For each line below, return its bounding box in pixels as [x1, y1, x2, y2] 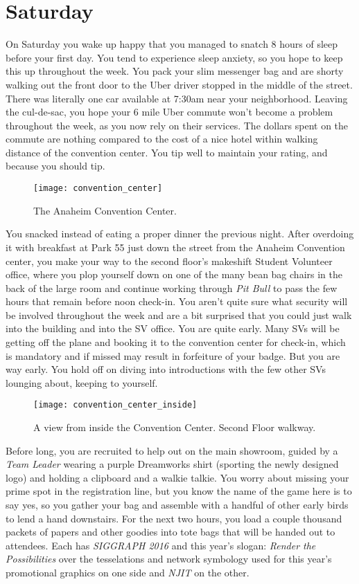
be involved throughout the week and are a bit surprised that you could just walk [6, 307, 352, 322]
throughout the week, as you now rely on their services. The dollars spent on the [6, 118, 349, 132]
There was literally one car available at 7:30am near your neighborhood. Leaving [6, 91, 348, 105]
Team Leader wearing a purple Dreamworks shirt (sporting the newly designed [6, 457, 339, 471]
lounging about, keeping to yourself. [6, 375, 158, 390]
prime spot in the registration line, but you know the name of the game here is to [6, 484, 352, 498]
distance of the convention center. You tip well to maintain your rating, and [6, 145, 328, 159]
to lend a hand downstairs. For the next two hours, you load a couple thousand [6, 511, 342, 525]
